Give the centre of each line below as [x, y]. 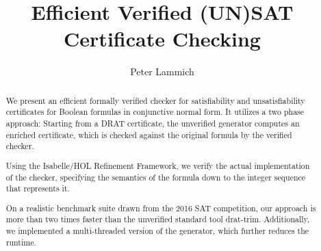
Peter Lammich [162, 71]
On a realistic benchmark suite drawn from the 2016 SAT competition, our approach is [161, 208]
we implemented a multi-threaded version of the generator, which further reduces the [157, 231]
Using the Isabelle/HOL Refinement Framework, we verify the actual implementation [158, 165]
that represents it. [38, 188]
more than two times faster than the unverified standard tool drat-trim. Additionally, [158, 219]
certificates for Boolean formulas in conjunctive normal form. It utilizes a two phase [155, 112]
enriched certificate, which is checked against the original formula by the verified [149, 134]
